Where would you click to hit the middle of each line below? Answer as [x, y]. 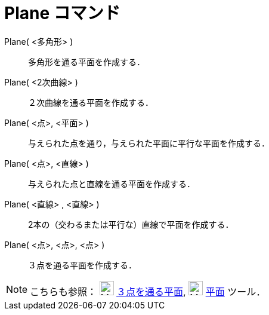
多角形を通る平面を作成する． [86, 62]
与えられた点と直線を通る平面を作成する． [112, 184]
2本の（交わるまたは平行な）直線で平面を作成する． [131, 224]
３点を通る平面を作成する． [82, 265]
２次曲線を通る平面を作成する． [91, 102]
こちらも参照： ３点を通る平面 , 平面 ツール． [148, 291]
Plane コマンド [62, 13]
